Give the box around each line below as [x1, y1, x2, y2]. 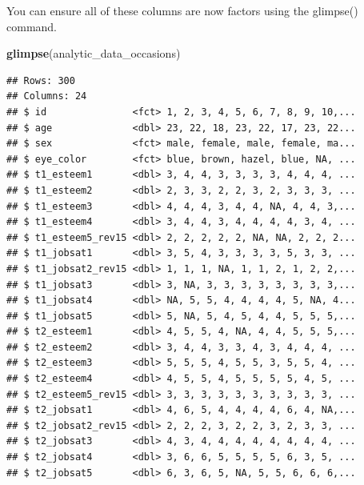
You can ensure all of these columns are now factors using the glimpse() [6, 2, 358, 18]
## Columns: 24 [6, 90, 87, 102]
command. [6, 18, 57, 34]
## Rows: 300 [6, 74, 75, 86]
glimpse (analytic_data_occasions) [6, 45, 181, 62]
